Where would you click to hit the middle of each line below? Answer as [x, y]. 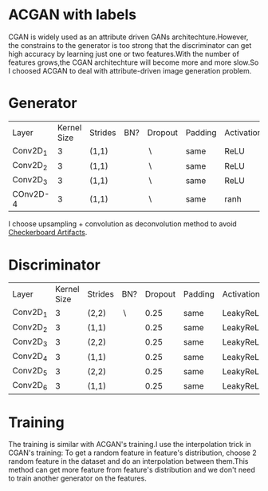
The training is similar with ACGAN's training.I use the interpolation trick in [130, 445]
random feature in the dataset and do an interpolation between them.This [128, 461]
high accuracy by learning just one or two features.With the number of [124, 54]
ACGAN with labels [73, 15]
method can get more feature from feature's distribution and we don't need [132, 470]
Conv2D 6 [30, 386]
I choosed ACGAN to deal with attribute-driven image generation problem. [130, 70]
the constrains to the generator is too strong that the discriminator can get [130, 45]
